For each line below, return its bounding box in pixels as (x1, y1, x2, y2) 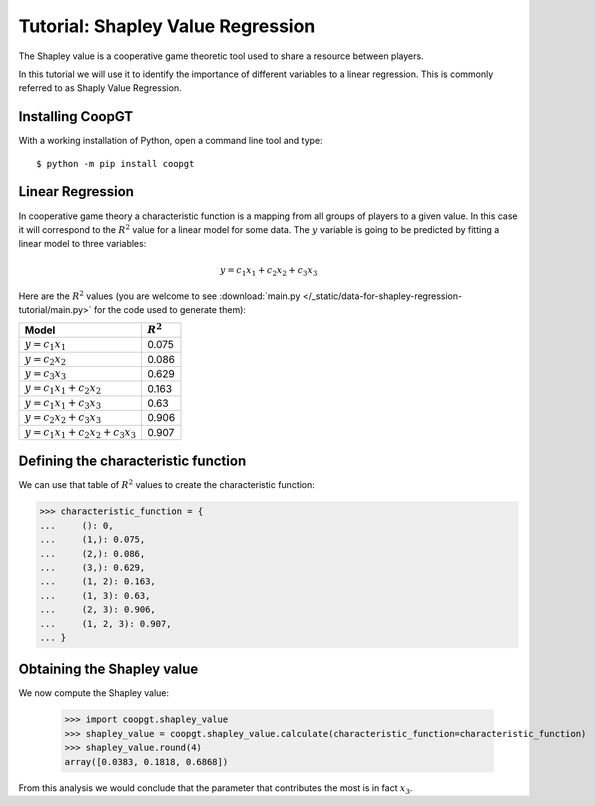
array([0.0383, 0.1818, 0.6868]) (64, 756, 229, 767)
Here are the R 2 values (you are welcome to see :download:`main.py (18, 289, 301, 302)
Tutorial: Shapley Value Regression (18, 15, 316, 37)
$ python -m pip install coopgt (36, 158, 195, 169)
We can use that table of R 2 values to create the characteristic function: (18, 478, 315, 491)
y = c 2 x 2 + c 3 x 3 (24, 411, 102, 426)
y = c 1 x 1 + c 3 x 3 (24, 396, 102, 411)
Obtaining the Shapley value (18, 661, 199, 678)
